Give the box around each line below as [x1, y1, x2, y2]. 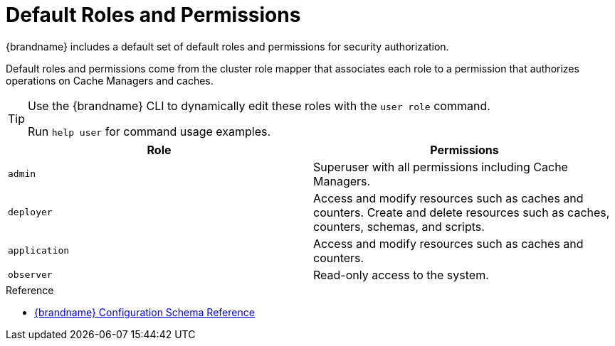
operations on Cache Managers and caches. [6, 74, 214, 87]
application [8, 245, 70, 256]
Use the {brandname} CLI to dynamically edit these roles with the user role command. [28, 98, 490, 113]
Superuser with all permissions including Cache [313, 159, 568, 174]
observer [8, 269, 53, 281]
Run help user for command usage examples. [28, 124, 271, 139]
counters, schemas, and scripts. [313, 219, 485, 234]
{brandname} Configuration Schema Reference [34, 306, 255, 318]
